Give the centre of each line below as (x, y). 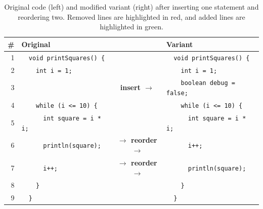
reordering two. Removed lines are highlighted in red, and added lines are (131, 16)
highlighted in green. (131, 27)
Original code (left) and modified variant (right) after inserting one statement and (131, 7)
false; (177, 93)
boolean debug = (208, 83)
